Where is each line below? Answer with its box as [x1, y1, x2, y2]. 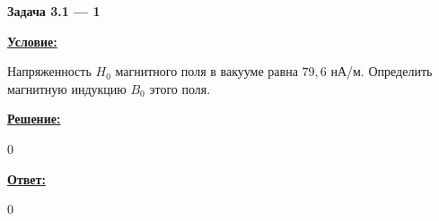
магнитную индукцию [7, 79, 127, 98]
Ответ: [7, 169, 46, 188]
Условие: [7, 31, 57, 50]
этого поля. [149, 79, 211, 98]
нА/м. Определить [330, 62, 433, 81]
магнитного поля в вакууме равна [115, 62, 298, 81]
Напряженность [7, 62, 92, 81]
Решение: [7, 109, 61, 128]
